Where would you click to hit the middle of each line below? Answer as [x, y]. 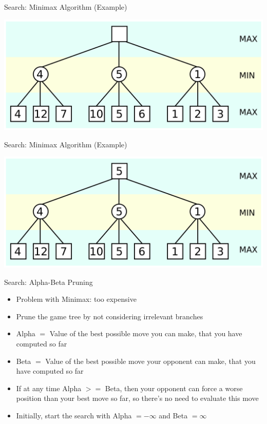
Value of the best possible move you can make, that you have [146, 333]
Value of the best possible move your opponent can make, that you [150, 361]
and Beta [173, 415]
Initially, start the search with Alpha [74, 415]
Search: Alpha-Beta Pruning [49, 282]
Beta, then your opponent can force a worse [174, 388]
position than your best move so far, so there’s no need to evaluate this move [137, 398]
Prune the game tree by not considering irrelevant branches [110, 316]
